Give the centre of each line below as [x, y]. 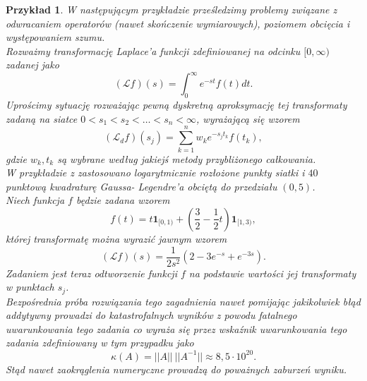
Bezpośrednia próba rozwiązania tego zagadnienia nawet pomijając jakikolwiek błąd [183, 301]
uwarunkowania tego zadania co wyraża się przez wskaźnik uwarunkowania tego [176, 328]
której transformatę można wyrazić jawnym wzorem [116, 238]
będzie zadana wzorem [123, 200]
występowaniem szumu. [55, 37]
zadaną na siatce [42, 118]
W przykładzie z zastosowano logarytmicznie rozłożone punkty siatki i [155, 173]
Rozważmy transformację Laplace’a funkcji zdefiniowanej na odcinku [153, 50]
